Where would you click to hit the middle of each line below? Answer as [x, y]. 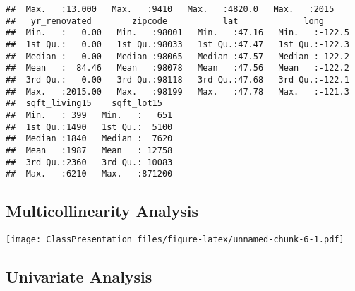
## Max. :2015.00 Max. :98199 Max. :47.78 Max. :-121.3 [177, 91]
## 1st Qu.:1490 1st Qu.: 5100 [89, 127]
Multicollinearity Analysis [102, 211]
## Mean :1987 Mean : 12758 [89, 150]
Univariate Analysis [79, 277]
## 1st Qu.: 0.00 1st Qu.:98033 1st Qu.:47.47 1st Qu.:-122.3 [177, 44]
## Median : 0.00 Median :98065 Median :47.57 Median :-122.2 [177, 56]
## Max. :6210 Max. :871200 [89, 174]
